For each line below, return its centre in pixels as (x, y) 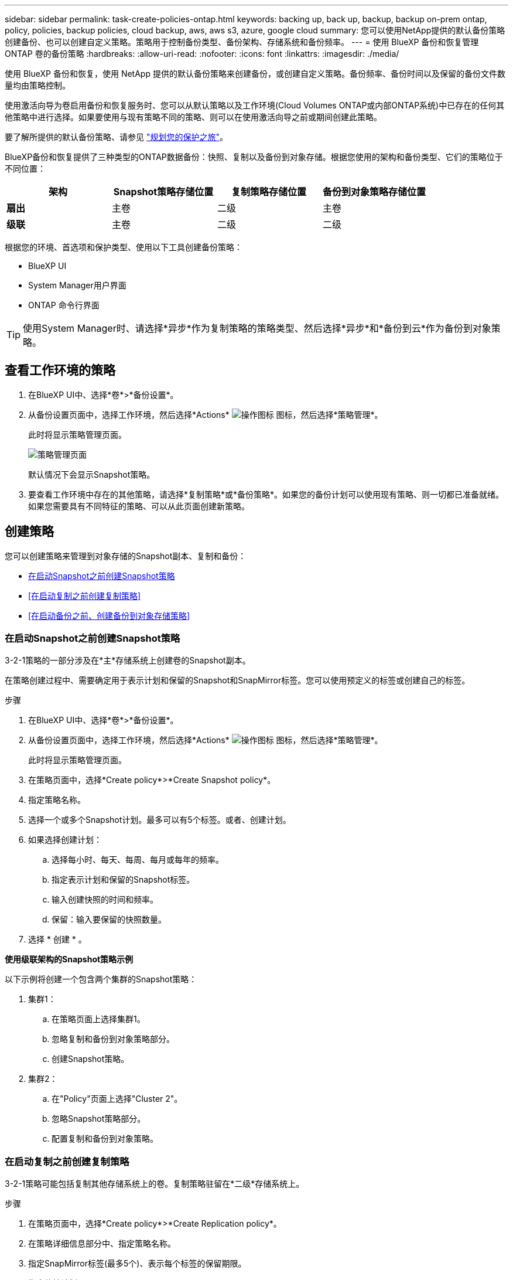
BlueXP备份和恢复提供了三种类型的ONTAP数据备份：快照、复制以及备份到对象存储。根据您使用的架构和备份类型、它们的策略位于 (254, 157)
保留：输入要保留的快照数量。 (109, 920)
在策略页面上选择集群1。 (98, 1019)
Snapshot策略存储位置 (163, 192)
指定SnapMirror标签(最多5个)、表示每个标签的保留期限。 (137, 1264)
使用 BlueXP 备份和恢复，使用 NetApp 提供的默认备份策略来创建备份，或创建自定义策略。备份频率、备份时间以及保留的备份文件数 (255, 74)
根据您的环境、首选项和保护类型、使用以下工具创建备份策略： (124, 247)
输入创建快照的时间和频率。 (105, 900)
